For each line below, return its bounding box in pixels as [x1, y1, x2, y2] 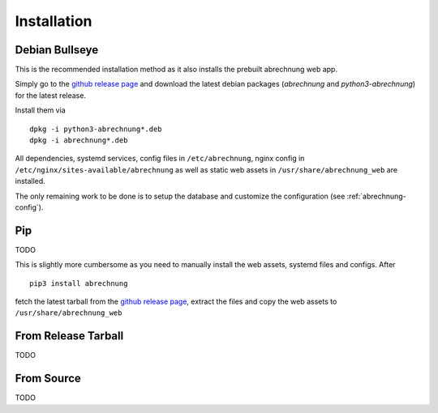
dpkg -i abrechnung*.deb [29, 136, 128, 145]
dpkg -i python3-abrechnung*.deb [29, 124, 162, 134]
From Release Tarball [15, 329, 124, 343]
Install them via [15, 105, 66, 115]
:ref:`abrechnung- [346, 191, 407, 201]
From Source [15, 372, 81, 385]
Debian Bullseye [15, 43, 99, 57]
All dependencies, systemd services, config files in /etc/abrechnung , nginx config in [15, 154, 305, 164]
